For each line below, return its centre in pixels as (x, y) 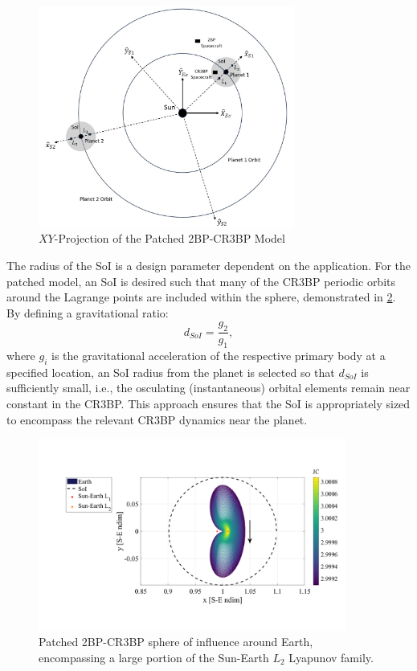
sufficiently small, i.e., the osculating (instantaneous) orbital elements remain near (208, 388)
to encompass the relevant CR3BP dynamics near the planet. (157, 419)
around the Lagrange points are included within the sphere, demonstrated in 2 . (201, 297)
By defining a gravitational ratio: (88, 312)
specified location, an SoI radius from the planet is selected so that (171, 372)
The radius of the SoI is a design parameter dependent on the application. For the (209, 266)
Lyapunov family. (331, 657)
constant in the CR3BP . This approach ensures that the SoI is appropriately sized (208, 403)
